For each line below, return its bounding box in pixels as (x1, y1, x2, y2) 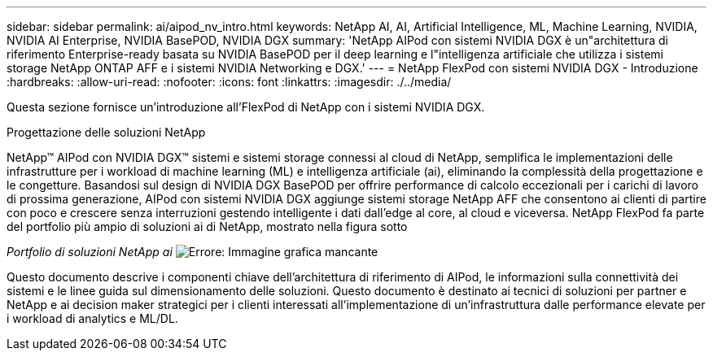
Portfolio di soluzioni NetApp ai (7, 245, 173, 259)
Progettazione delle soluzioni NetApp (7, 125, 206, 139)
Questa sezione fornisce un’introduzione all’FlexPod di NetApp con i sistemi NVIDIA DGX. (7, 100, 485, 114)
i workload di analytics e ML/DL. (7, 311, 178, 325)
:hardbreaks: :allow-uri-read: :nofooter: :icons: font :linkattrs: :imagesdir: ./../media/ (7, 75, 452, 89)
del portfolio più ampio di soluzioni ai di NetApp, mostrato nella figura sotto (7, 220, 408, 233)
